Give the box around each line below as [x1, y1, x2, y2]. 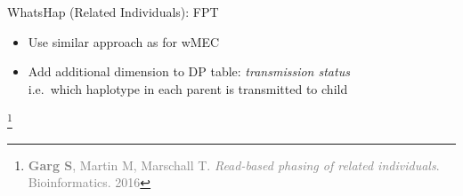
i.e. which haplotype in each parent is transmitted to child [28, 79, 348, 98]
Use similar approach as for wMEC [28, 32, 220, 51]
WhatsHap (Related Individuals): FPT [7, 3, 219, 20]
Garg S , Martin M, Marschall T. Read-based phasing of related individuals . [28, 155, 440, 174]
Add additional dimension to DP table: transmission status [28, 62, 350, 81]
